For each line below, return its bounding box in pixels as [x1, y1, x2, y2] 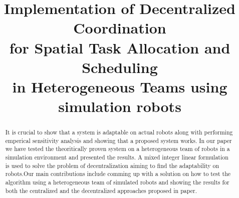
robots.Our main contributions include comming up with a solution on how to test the [5, 169, 231, 178]
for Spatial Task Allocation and [9, 37, 230, 57]
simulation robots [58, 96, 181, 116]
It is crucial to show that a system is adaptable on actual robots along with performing [5, 128, 233, 136]
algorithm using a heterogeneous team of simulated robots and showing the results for [5, 178, 229, 186]
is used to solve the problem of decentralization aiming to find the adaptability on [5, 161, 219, 169]
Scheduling [82, 56, 158, 77]
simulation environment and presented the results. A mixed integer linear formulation [5, 153, 228, 161]
